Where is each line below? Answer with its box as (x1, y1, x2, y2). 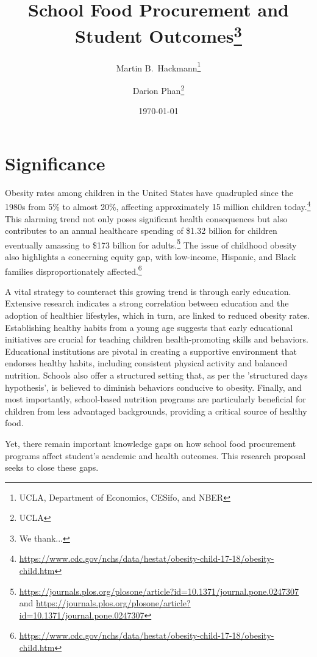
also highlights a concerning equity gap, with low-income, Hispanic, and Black (5, 250, 296, 263)
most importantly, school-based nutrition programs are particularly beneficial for (5, 393, 306, 405)
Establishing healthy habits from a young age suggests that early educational (5, 321, 293, 333)
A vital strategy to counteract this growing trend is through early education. (5, 285, 291, 297)
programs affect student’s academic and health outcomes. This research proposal (5, 449, 306, 462)
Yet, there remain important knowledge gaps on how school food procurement (5, 437, 296, 449)
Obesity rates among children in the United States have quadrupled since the (5, 186, 293, 198)
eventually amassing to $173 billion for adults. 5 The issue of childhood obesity (5, 236, 297, 251)
